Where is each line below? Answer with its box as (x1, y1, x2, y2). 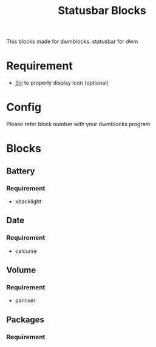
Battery (6, 166, 35, 176)
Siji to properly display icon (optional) (15, 79, 109, 87)
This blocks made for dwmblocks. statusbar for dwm (6, 38, 138, 45)
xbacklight (15, 198, 41, 205)
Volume (6, 265, 36, 275)
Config (6, 101, 41, 114)
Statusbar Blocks (57, 4, 147, 18)
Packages (6, 314, 44, 325)
